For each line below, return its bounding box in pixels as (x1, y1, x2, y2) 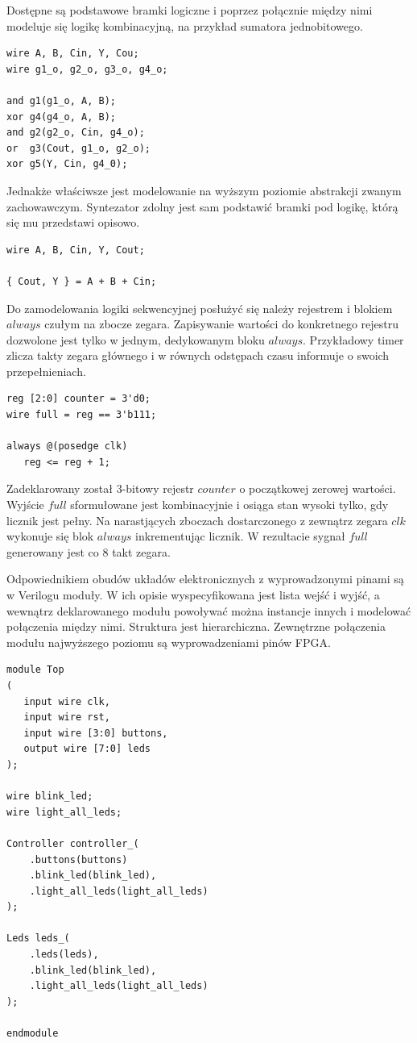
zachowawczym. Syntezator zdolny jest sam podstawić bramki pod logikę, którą (6, 198, 398, 215)
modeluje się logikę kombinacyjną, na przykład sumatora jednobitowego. (6, 17, 363, 34)
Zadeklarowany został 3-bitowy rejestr (6, 480, 194, 497)
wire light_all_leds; (6, 806, 122, 818)
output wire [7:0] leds (23, 743, 151, 755)
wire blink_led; (6, 791, 93, 803)
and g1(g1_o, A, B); (6, 94, 117, 106)
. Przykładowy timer (303, 331, 404, 348)
